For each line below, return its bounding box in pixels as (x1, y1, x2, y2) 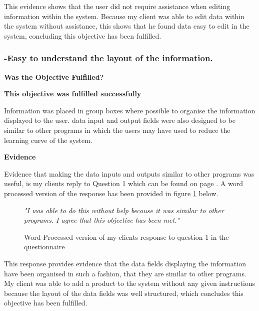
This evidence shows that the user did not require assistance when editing (4, 1, 230, 11)
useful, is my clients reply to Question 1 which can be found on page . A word (4, 178, 243, 189)
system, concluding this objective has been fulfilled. (4, 30, 161, 41)
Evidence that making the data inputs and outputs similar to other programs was (4, 168, 254, 179)
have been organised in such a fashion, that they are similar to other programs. (4, 268, 246, 278)
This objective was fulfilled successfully (4, 88, 141, 99)
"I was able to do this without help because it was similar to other (24, 205, 224, 215)
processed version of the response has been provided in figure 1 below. (4, 188, 218, 198)
